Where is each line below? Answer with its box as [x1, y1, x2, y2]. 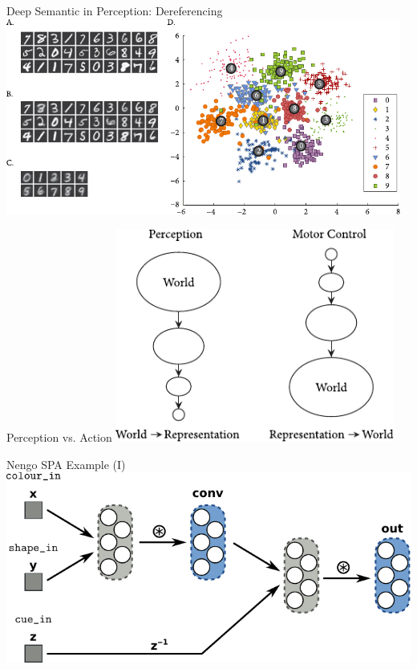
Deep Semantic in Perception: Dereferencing [6, 2, 223, 18]
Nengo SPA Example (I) [6, 455, 126, 472]
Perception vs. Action [6, 428, 112, 445]
